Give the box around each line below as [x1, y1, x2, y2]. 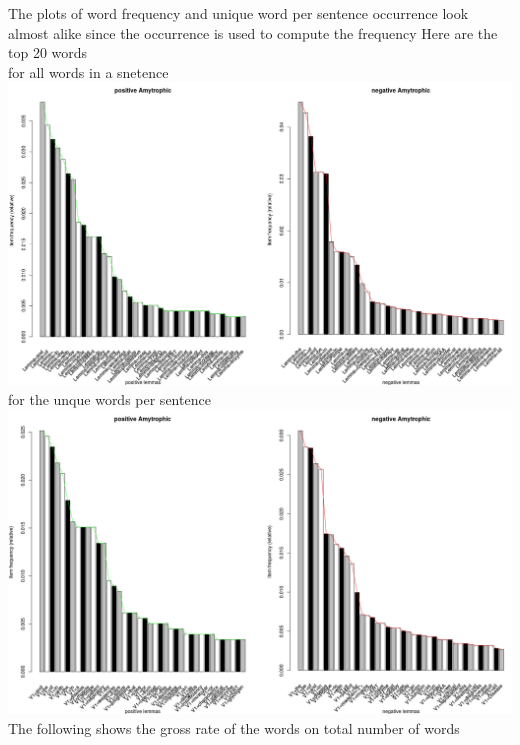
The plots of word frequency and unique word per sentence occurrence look [8, 3, 469, 23]
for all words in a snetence [8, 61, 169, 82]
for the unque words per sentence [8, 388, 211, 409]
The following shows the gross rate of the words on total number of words [8, 718, 460, 738]
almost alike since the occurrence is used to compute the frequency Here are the [8, 22, 498, 43]
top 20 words [8, 42, 88, 63]
